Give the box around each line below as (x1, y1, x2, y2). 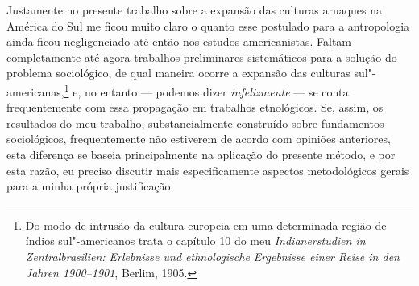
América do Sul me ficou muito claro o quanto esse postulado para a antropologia (6, 17, 410, 34)
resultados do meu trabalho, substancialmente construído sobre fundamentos (6, 114, 384, 131)
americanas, (6, 83, 64, 100)
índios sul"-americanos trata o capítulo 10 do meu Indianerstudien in (25, 232, 366, 249)
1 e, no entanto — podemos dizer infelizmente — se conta (64, 80, 349, 100)
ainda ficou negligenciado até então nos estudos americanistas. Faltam (6, 33, 351, 50)
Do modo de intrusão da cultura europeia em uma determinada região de (25, 216, 387, 233)
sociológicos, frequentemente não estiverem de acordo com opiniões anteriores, (6, 130, 391, 147)
